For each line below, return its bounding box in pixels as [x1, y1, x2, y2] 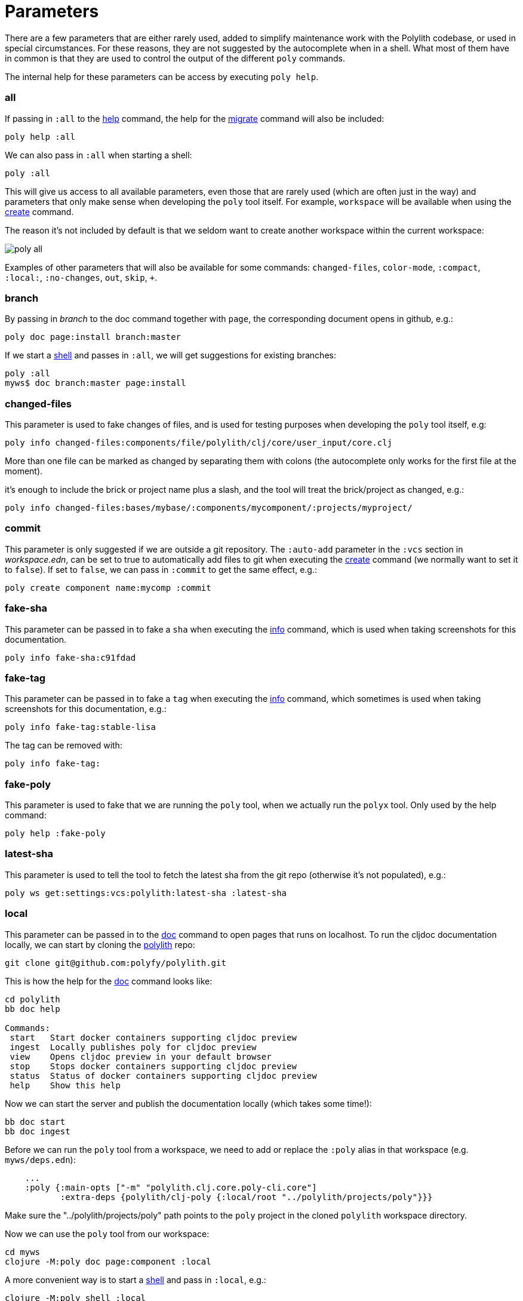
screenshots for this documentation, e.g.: [5, 704, 167, 714]
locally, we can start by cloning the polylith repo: [5, 939, 195, 950]
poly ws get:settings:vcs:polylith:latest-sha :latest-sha [5, 888, 287, 898]
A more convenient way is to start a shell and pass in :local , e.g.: [5, 1274, 266, 1285]
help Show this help [10, 1080, 121, 1090]
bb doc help [5, 1004, 60, 1014]
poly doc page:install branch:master [5, 332, 181, 342]
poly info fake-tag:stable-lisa [5, 722, 156, 732]
